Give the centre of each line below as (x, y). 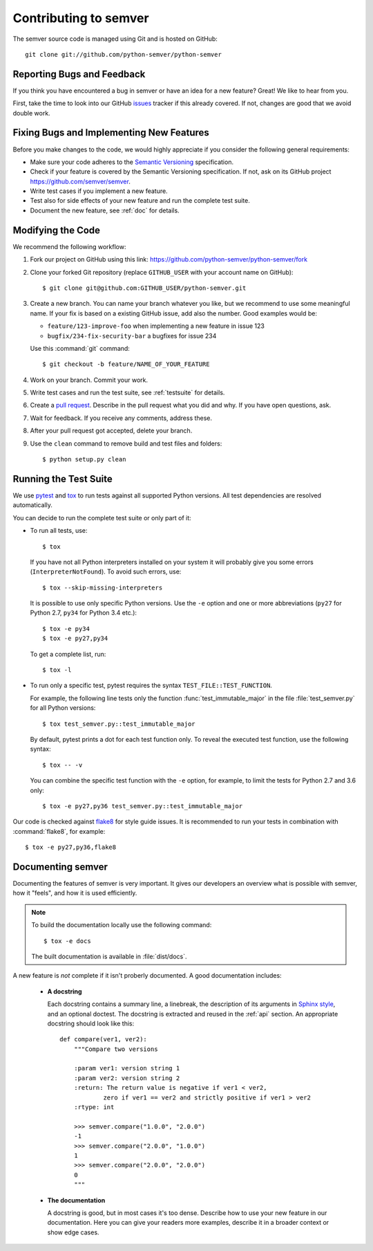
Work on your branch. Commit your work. (89, 380)
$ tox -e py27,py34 (75, 639)
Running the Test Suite (63, 478)
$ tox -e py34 (66, 629)
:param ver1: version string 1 (127, 1068)
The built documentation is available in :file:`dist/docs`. (109, 956)
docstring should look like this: (91, 1023)
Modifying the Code (56, 230)
